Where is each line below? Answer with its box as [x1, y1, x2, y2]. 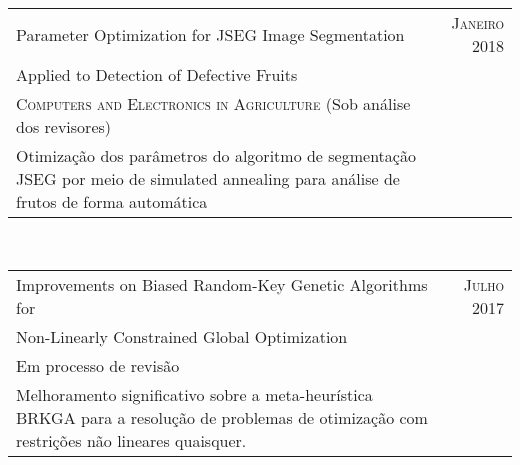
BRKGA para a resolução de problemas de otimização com [16, 405, 428, 429]
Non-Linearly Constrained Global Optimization [16, 324, 348, 348]
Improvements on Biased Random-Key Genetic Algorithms [16, 272, 428, 296]
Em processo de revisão [16, 353, 180, 377]
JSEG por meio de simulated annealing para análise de [16, 167, 400, 190]
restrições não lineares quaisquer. [16, 428, 247, 452]
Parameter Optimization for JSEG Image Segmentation [16, 22, 405, 46]
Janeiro [451, 11, 504, 34]
